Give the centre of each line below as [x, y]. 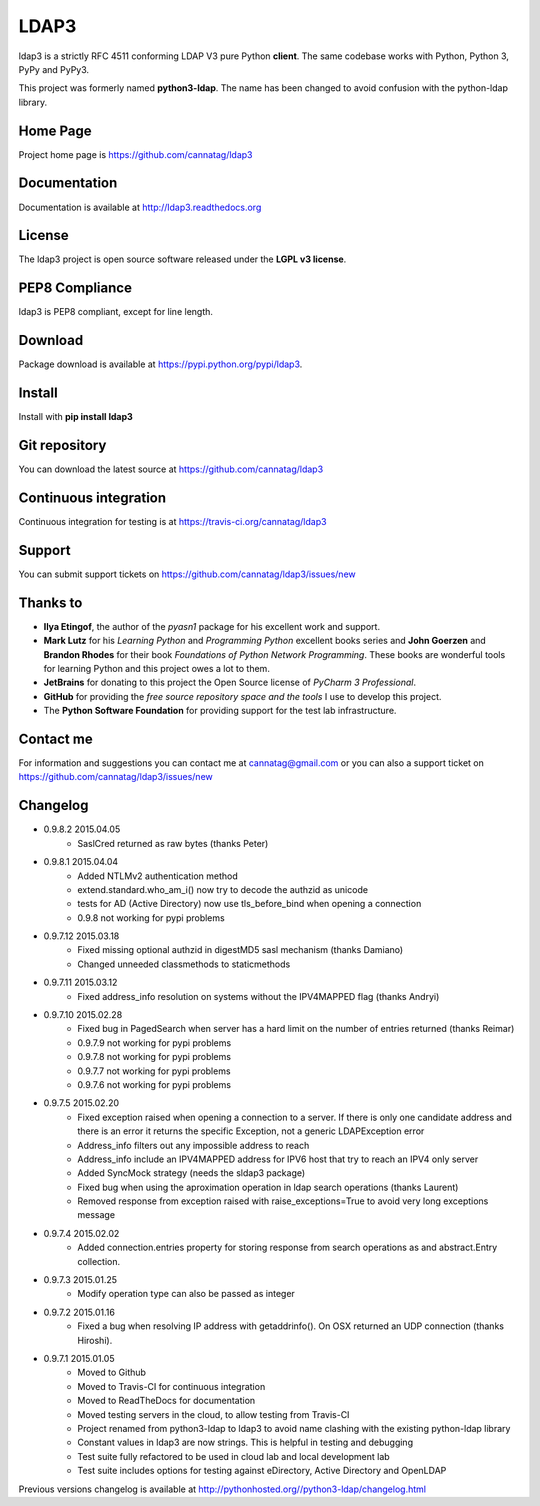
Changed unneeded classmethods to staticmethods [184, 964]
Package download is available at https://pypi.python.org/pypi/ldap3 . [160, 364]
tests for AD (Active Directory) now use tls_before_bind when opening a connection [249, 904]
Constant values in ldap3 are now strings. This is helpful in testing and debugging [245, 1442]
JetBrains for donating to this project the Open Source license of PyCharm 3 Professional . [230, 682]
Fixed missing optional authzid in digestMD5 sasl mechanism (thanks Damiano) [240, 950]
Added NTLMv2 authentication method [158, 876]
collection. [99, 1261]
